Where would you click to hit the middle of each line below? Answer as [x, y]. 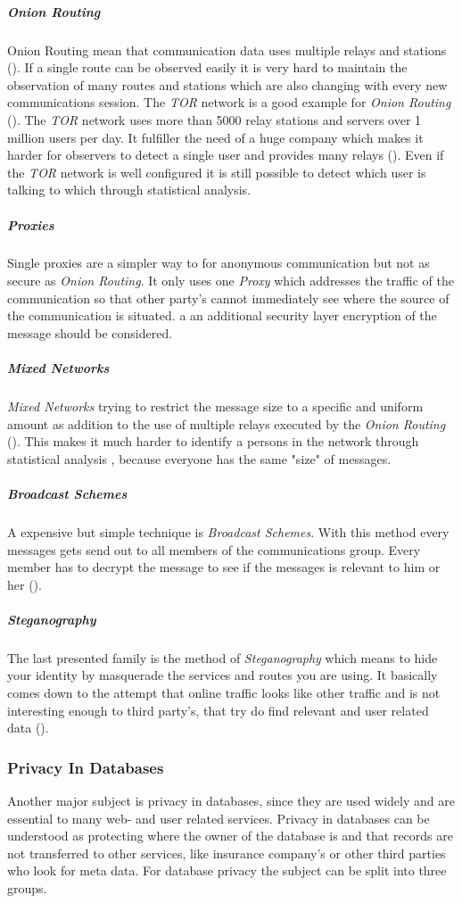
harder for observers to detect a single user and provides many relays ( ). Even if [226, 155]
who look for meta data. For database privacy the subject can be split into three [227, 870]
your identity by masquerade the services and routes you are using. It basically [223, 675]
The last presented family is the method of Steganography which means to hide [223, 657]
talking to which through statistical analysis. [129, 190]
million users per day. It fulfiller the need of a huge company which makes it [215, 137]
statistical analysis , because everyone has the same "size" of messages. [199, 458]
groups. [27, 888]
